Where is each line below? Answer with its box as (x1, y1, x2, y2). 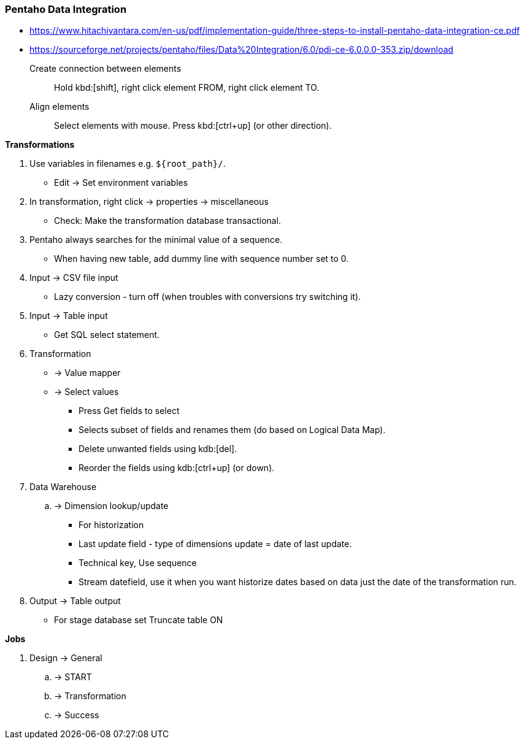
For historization (79, 520, 144, 531)
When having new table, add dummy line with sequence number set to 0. (54, 253, 349, 264)
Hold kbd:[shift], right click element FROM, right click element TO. (54, 82, 320, 93)
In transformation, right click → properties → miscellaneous (29, 196, 269, 207)
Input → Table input (29, 310, 108, 321)
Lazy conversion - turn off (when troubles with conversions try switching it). (54, 291, 361, 302)
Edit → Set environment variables (54, 177, 188, 188)
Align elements (29, 101, 90, 112)
